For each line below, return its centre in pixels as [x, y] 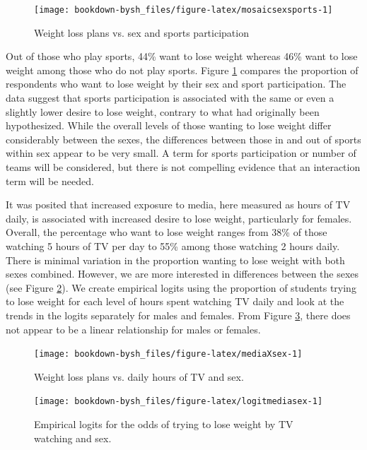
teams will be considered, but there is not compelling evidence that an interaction [183, 167]
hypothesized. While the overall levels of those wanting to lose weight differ [169, 125]
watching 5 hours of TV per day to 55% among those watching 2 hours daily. [173, 245]
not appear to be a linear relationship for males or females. [133, 329]
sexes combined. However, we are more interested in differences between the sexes [182, 274]
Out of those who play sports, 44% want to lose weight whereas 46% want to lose [182, 56]
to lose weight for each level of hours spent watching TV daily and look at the [175, 301]
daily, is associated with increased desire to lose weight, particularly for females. [179, 218]
